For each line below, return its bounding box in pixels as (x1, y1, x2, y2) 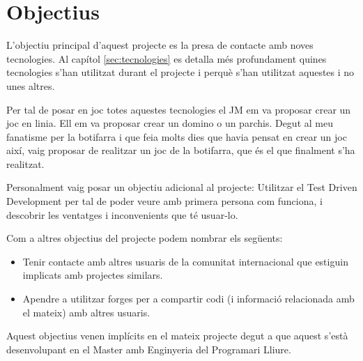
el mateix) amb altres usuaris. (22, 305, 150, 319)
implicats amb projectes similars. (22, 268, 163, 282)
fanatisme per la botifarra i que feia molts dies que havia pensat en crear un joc (6, 129, 347, 144)
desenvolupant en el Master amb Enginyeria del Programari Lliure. (6, 341, 291, 356)
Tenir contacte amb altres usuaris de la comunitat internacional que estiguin (22, 254, 348, 268)
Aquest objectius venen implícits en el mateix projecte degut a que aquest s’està (6, 328, 348, 343)
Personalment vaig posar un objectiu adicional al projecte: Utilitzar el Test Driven (6, 180, 357, 194)
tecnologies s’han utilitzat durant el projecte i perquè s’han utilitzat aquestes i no (6, 65, 355, 79)
